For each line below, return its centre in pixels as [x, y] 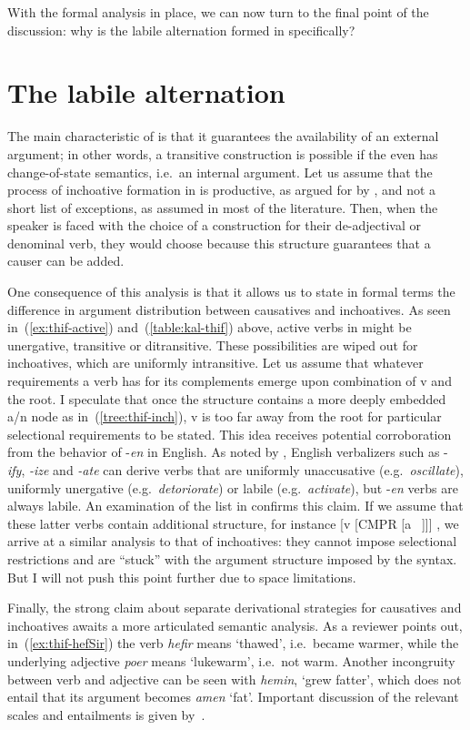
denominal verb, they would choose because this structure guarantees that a [219, 243]
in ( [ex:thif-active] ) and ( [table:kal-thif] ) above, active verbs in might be [210, 327]
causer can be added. [66, 261]
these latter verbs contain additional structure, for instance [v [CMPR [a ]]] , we [233, 523]
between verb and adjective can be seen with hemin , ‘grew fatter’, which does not [235, 679]
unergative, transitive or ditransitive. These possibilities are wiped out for [213, 345]
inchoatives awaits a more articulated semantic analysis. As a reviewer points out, [235, 625]
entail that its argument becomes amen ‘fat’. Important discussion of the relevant [233, 697]
